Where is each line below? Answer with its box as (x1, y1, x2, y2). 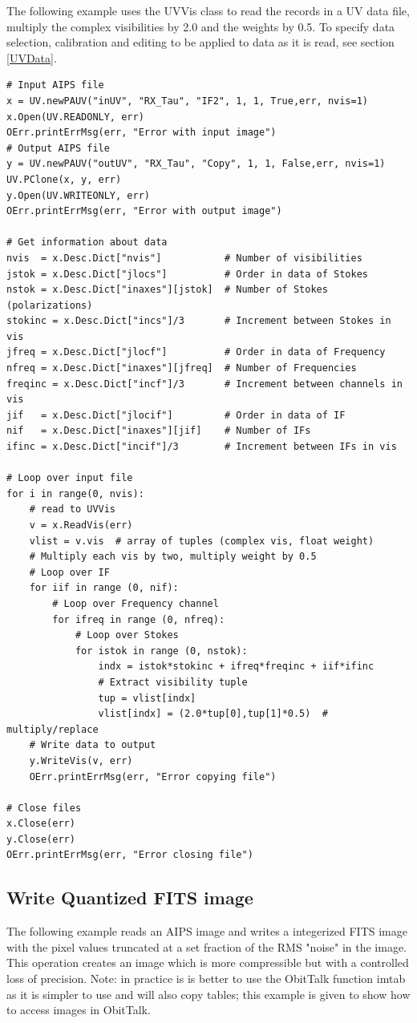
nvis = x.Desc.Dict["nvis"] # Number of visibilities (6, 252, 362, 264)
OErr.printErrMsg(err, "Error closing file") (6, 849, 253, 861)
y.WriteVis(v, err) (29, 754, 133, 766)
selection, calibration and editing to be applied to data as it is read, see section (6, 34, 395, 51)
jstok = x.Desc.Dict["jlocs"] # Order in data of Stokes (6, 268, 369, 280)
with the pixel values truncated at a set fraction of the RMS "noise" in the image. (6, 938, 407, 955)
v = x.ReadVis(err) (29, 520, 133, 531)
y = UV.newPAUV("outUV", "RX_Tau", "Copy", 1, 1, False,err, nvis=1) (6, 158, 386, 170)
